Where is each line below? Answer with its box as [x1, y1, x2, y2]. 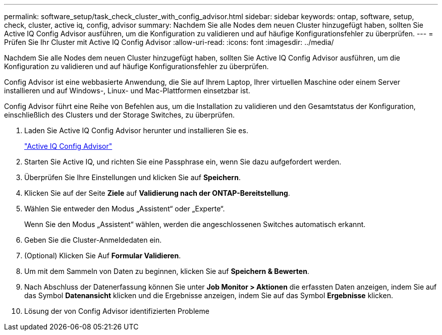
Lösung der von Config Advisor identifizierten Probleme [24, 307, 209, 315]
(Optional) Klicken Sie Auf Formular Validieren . [24, 251, 181, 260]
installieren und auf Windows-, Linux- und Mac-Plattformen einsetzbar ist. [4, 86, 250, 95]
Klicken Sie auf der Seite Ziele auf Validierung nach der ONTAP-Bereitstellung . [24, 189, 290, 197]
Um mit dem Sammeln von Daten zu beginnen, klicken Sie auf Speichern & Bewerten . [24, 267, 309, 275]
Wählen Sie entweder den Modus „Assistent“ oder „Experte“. [24, 204, 225, 213]
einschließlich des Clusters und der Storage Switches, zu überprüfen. [4, 110, 235, 119]
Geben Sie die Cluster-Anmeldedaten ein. [24, 236, 162, 244]
